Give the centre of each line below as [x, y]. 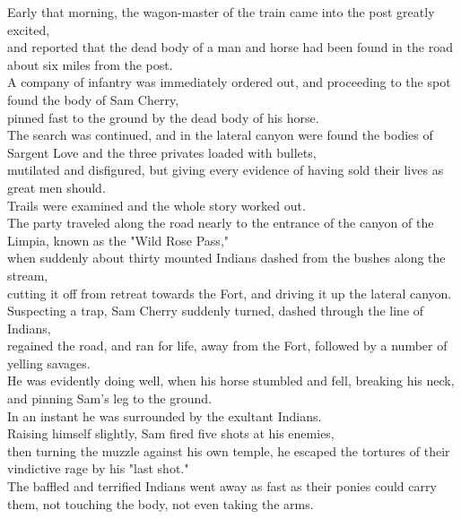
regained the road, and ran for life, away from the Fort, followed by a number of [227, 346]
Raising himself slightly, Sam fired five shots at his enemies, [171, 433]
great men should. [57, 187]
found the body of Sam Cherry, [93, 99]
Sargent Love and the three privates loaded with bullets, [162, 152]
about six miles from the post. [90, 64]
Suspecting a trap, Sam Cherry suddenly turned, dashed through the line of [216, 311]
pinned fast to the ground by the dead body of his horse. [163, 117]
